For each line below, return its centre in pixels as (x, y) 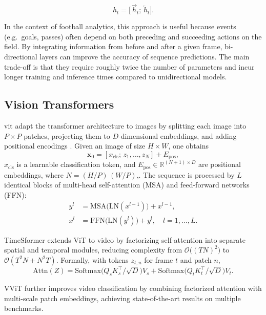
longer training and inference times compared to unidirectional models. (116, 77)
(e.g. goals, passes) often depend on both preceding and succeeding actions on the (133, 36)
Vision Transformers (59, 104)
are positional (219, 164)
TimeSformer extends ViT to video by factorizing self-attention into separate (125, 239)
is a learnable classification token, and (76, 164)
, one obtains (189, 146)
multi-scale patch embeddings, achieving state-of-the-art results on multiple (122, 298)
